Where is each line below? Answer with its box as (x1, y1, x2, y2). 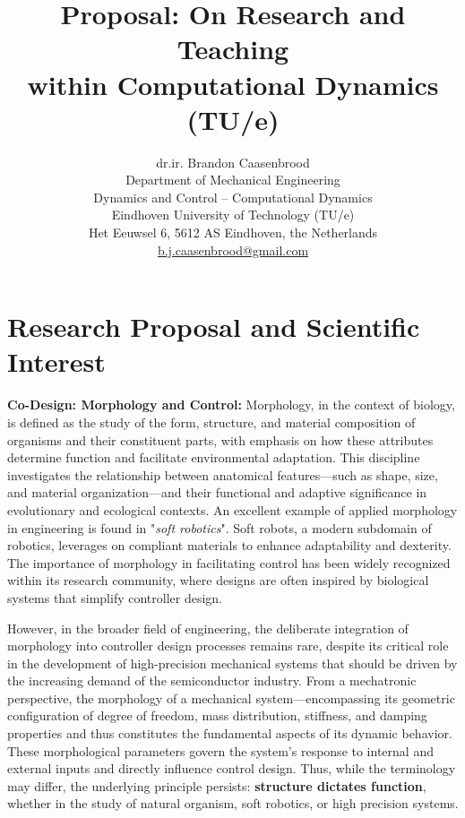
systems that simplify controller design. (7, 588, 223, 607)
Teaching (177, 30, 289, 67)
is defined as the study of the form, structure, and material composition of (7, 412, 416, 431)
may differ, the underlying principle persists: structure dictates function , (7, 776, 426, 795)
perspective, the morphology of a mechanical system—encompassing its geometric (7, 688, 455, 707)
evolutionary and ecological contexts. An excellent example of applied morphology (7, 500, 458, 519)
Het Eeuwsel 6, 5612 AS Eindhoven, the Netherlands (88, 223, 378, 242)
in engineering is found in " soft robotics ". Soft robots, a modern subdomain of (7, 518, 432, 537)
